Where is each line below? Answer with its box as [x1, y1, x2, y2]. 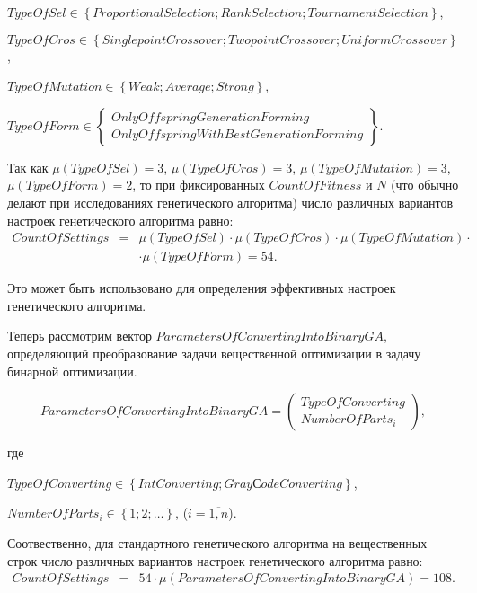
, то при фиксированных [132, 175, 265, 194]
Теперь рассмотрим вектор [7, 326, 152, 345]
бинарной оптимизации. [7, 361, 137, 380]
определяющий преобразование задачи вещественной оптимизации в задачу [7, 344, 421, 362]
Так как [7, 157, 49, 176]
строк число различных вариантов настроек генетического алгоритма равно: [7, 551, 423, 570]
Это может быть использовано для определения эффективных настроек [7, 279, 396, 297]
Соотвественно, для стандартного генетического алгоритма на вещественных [7, 533, 428, 552]
